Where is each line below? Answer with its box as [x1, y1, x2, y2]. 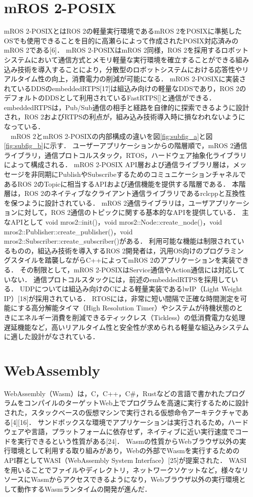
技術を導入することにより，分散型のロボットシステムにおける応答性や [17, 64, 242, 74]
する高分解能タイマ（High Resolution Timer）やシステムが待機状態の [18, 303, 236, 313]
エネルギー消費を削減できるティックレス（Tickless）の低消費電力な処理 [17, 312, 246, 322]
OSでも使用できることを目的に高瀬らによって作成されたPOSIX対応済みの [4, 35, 239, 45]
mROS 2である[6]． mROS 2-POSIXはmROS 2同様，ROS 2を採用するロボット [4, 45, 249, 55]
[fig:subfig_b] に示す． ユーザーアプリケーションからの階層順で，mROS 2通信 [4, 140, 247, 151]
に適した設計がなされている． [4, 331, 99, 342]
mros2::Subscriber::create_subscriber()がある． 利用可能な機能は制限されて [4, 236, 237, 246]
